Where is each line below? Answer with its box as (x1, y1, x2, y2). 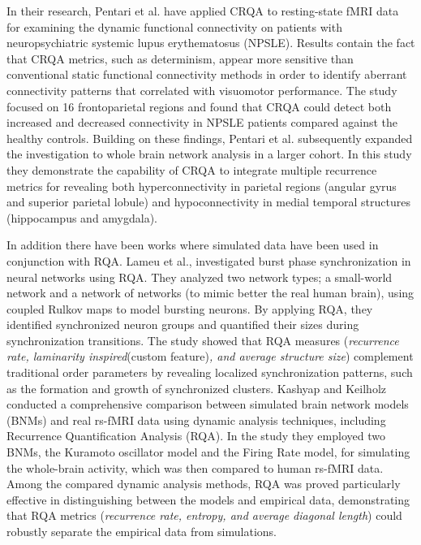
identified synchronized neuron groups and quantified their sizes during (6, 316, 359, 333)
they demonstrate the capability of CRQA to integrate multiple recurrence (6, 161, 377, 178)
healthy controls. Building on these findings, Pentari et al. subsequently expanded (6, 129, 413, 146)
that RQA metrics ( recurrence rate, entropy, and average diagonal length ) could (6, 507, 402, 524)
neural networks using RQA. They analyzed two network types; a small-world (6, 268, 393, 285)
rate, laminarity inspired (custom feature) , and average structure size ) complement (6, 348, 414, 365)
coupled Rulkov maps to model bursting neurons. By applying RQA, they (6, 300, 373, 317)
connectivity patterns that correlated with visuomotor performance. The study (6, 81, 397, 98)
